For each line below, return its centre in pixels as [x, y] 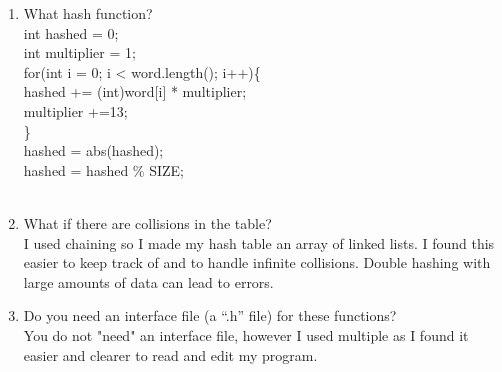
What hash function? [88, 13]
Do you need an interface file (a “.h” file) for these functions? [210, 315]
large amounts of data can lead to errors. [148, 281]
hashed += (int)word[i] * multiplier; [135, 91]
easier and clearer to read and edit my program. [170, 354]
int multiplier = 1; [79, 52]
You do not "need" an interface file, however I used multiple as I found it [246, 334]
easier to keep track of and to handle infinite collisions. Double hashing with [257, 262]
